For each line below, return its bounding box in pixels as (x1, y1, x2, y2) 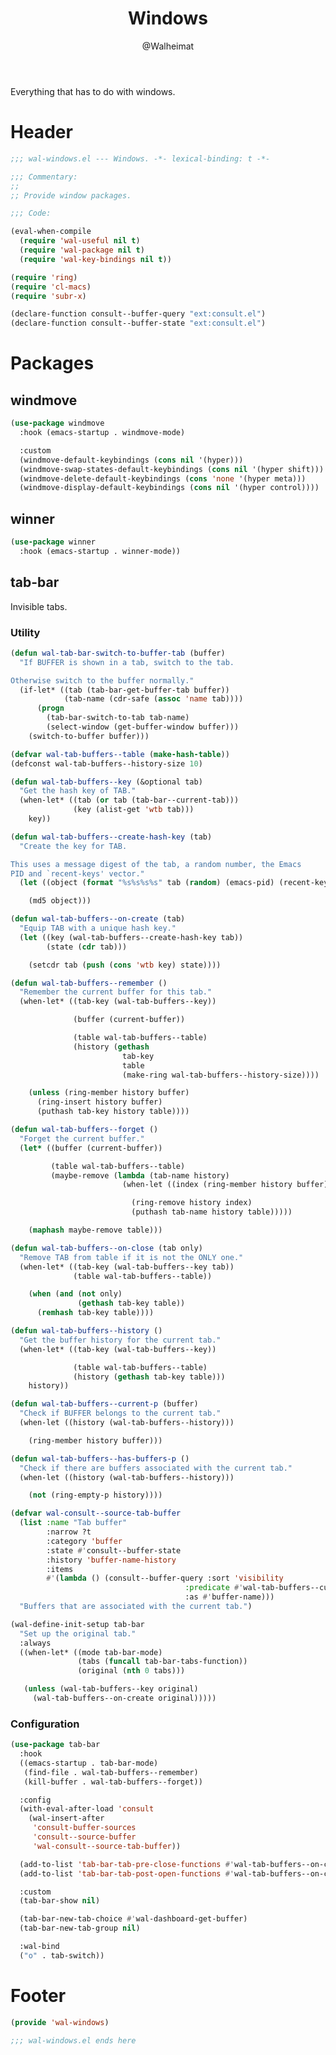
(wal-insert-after (28, 1813, 105, 1824)
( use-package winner (10, 537, 97, 547)
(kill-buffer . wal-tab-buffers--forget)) (23, 1777, 203, 1787)
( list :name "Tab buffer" (19, 1518, 128, 1528)
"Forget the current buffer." (19, 1133, 145, 1144)
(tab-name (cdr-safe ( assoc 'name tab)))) (63, 694, 244, 704)
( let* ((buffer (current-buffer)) (19, 1143, 163, 1153)
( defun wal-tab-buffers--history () (10, 1326, 163, 1336)
